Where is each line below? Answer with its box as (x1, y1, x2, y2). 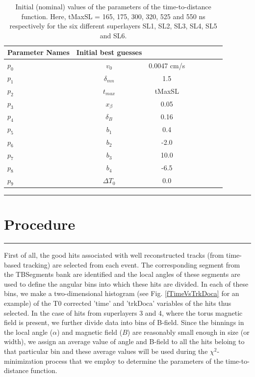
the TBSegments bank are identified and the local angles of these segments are (4, 269, 240, 279)
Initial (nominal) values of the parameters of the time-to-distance (15, 1, 211, 11)
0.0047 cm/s (149, 60, 185, 70)
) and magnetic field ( (57, 326, 123, 337)
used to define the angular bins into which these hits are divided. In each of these (4, 278, 249, 289)
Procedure (4, 214, 76, 234)
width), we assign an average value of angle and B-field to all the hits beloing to (4, 336, 245, 347)
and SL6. (100, 30, 127, 40)
